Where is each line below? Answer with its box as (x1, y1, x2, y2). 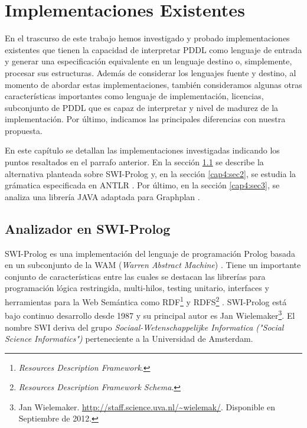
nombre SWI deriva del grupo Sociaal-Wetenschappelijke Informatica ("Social (5, 321, 284, 333)
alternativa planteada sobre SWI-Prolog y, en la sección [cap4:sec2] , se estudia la (5, 167, 296, 179)
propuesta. (5, 124, 43, 136)
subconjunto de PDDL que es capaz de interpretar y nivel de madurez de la (5, 101, 279, 113)
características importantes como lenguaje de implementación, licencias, (5, 90, 264, 102)
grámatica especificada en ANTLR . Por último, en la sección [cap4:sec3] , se (5, 179, 280, 191)
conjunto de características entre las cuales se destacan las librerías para (5, 270, 266, 282)
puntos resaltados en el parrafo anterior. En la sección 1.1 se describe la (5, 156, 264, 168)
